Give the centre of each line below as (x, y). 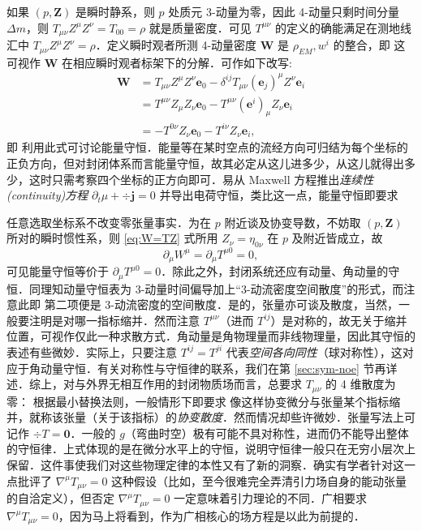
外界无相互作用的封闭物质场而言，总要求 (194, 384)
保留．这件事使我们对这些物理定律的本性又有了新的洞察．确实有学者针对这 (205, 465)
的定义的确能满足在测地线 (343, 27)
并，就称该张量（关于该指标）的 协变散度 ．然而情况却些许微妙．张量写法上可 (211, 417)
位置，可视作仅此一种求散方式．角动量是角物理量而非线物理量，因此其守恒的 (211, 336)
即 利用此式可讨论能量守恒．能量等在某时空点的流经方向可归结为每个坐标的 (207, 147)
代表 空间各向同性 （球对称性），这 (314, 351)
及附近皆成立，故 (337, 238)
